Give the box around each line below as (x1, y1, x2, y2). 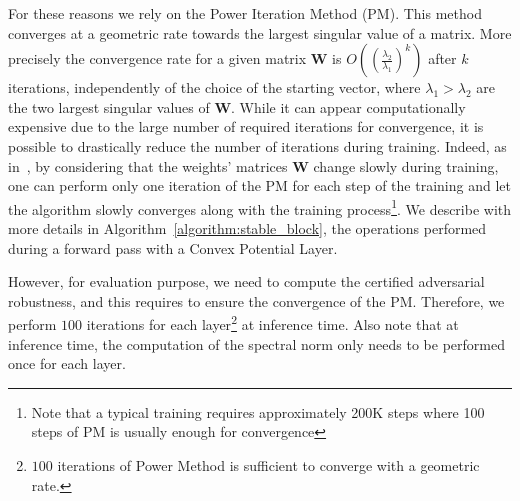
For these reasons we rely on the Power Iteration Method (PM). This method (8, 3, 482, 23)
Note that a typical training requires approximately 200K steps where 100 (31, 401, 485, 422)
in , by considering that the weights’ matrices (8, 155, 288, 176)
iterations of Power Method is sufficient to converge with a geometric (57, 455, 480, 475)
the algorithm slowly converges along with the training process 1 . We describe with (8, 195, 512, 219)
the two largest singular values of (8, 96, 210, 117)
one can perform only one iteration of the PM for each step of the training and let (8, 175, 511, 196)
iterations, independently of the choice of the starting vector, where (8, 77, 421, 98)
